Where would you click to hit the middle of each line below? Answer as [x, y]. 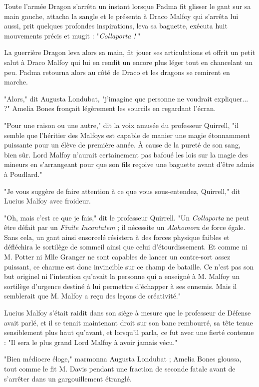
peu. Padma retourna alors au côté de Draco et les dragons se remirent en [117, 72]
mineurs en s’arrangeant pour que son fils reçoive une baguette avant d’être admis [129, 164]
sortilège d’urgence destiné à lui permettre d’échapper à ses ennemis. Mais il [121, 286]
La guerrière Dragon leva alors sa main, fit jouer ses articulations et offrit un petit [130, 52]
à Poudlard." [23, 174]
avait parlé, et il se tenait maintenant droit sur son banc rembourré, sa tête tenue [129, 322]
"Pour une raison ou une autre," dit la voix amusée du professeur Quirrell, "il [121, 125]
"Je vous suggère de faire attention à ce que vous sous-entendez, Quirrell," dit [122, 191]
